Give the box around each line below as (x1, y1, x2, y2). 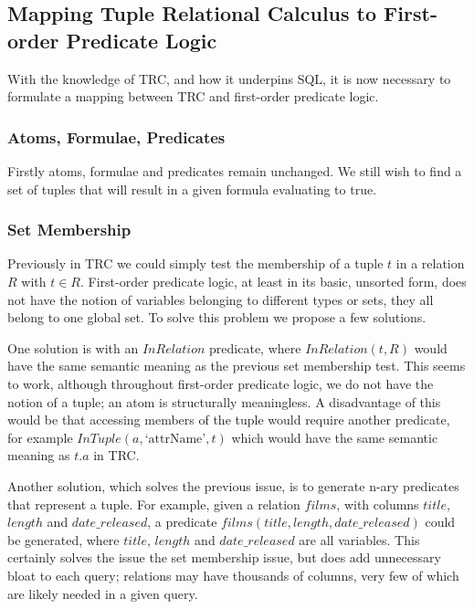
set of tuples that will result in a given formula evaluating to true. (7, 179, 377, 198)
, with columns (336, 494, 419, 513)
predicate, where (209, 338, 301, 357)
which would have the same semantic (231, 427, 438, 446)
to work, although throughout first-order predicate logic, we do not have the (7, 373, 434, 393)
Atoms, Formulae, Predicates (7, 125, 226, 148)
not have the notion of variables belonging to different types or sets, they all (7, 289, 434, 309)
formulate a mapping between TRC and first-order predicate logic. (7, 87, 379, 106)
